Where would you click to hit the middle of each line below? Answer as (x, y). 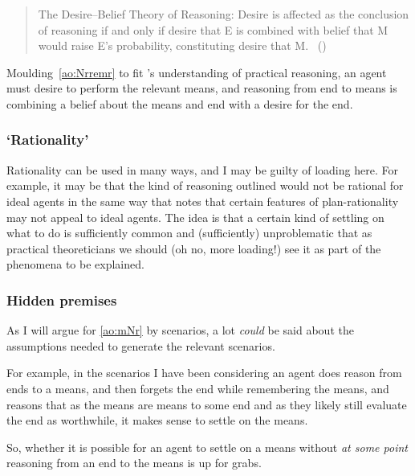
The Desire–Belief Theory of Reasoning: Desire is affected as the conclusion (224, 14)
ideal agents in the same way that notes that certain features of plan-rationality (203, 201)
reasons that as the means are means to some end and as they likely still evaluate (207, 404)
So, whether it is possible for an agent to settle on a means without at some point (207, 447)
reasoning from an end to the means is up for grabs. (134, 463)
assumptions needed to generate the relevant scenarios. (141, 345)
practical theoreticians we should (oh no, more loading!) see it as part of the (194, 248)
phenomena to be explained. (75, 264)
